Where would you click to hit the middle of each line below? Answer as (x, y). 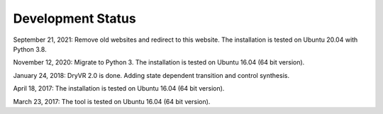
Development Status (74, 18)
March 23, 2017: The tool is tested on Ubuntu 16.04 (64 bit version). (112, 101)
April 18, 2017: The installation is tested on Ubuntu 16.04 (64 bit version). (119, 89)
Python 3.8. (30, 49)
